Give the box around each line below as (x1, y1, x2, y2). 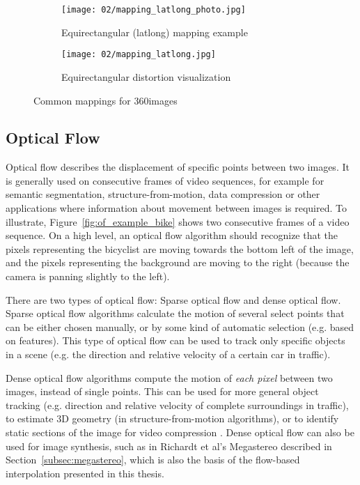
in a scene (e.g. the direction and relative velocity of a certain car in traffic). (6, 347, 331, 362)
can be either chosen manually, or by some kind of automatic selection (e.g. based (6, 319, 354, 334)
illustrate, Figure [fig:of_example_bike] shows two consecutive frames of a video (6, 214, 350, 229)
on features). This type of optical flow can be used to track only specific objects (6, 333, 345, 348)
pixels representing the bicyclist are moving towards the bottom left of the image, (6, 241, 354, 256)
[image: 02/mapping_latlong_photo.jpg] (61, 5, 246, 15)
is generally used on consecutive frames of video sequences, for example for (6, 173, 324, 187)
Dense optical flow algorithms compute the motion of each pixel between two (6, 370, 333, 385)
